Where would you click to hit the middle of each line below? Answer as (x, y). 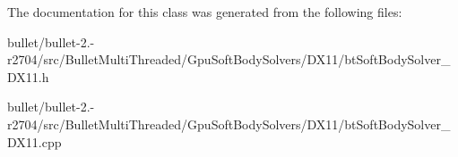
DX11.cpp (35, 141)
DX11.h (28, 76)
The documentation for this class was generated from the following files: (205, 12)
